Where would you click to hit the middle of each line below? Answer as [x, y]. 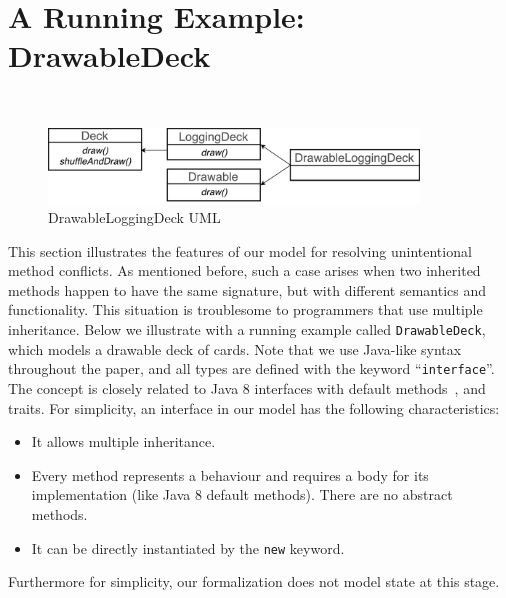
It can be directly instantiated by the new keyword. [188, 547]
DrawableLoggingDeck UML [134, 217]
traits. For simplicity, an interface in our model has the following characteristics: [254, 407]
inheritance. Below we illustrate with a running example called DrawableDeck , [247, 329]
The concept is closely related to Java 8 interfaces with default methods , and [247, 387]
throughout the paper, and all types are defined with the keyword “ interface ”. [251, 368]
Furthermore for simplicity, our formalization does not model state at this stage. [254, 581]
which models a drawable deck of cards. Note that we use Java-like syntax [235, 348]
